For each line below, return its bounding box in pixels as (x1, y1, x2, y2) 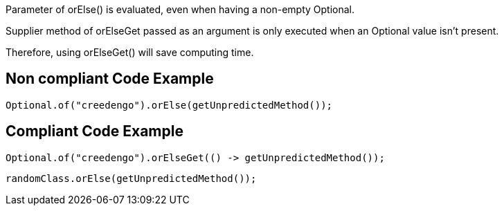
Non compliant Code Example (6, 70, 214, 88)
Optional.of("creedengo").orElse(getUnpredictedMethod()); (6, 99, 333, 111)
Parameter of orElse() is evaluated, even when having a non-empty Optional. (6, 3, 355, 15)
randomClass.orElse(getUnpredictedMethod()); (6, 172, 257, 184)
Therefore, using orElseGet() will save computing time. (6, 46, 254, 58)
